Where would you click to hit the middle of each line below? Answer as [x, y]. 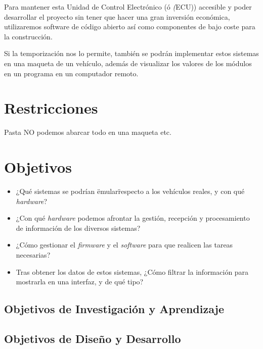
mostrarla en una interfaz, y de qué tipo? [80, 282]
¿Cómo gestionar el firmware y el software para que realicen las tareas [124, 245]
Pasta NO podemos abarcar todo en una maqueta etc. [88, 132]
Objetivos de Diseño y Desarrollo [93, 338]
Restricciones [51, 108]
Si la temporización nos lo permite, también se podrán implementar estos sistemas [131, 53]
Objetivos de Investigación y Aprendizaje [114, 309]
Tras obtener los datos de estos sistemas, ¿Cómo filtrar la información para [132, 271]
